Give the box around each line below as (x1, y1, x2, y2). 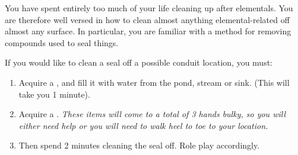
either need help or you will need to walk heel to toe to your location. (18, 119, 268, 131)
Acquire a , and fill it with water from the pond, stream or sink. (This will (18, 76, 290, 88)
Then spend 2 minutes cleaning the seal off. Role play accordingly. (18, 139, 260, 151)
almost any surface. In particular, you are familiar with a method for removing (5, 25, 291, 37)
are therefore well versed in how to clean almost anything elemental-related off (5, 13, 290, 25)
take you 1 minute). (18, 88, 90, 100)
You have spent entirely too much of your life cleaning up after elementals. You (5, 2, 293, 14)
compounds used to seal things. (5, 36, 119, 49)
